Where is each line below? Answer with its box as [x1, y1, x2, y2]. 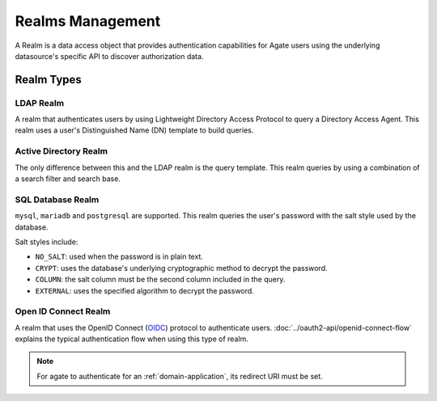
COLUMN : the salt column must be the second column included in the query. [35, 275, 286, 285]
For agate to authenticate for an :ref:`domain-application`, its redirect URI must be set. [36, 371, 323, 381]
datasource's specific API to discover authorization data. [15, 51, 204, 61]
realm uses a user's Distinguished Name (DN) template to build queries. [15, 125, 254, 135]
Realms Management [15, 12, 161, 30]
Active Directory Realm [15, 146, 108, 157]
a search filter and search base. [15, 174, 121, 184]
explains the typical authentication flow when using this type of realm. [15, 334, 248, 344]
